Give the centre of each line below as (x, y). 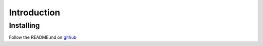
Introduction (35, 12)
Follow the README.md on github (43, 37)
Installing (24, 25)
